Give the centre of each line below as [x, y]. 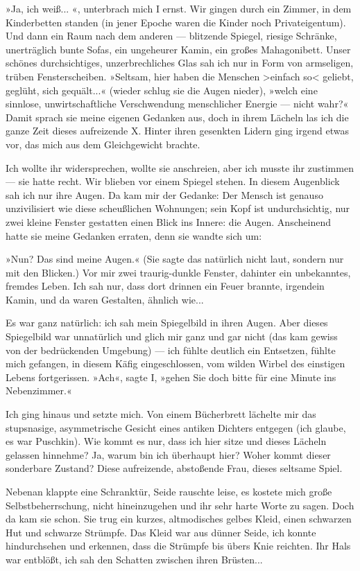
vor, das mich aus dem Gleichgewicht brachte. [103, 144]
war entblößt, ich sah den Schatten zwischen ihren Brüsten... [134, 559]
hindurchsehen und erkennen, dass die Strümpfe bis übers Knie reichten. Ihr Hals [178, 546]
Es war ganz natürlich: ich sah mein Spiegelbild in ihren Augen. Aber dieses [167, 323]
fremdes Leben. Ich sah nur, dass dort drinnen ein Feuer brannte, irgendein [165, 286]
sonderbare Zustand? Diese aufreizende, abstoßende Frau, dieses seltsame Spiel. [174, 468]
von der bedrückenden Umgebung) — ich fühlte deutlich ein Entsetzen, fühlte [171, 350]
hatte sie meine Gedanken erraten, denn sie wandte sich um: [134, 235]
